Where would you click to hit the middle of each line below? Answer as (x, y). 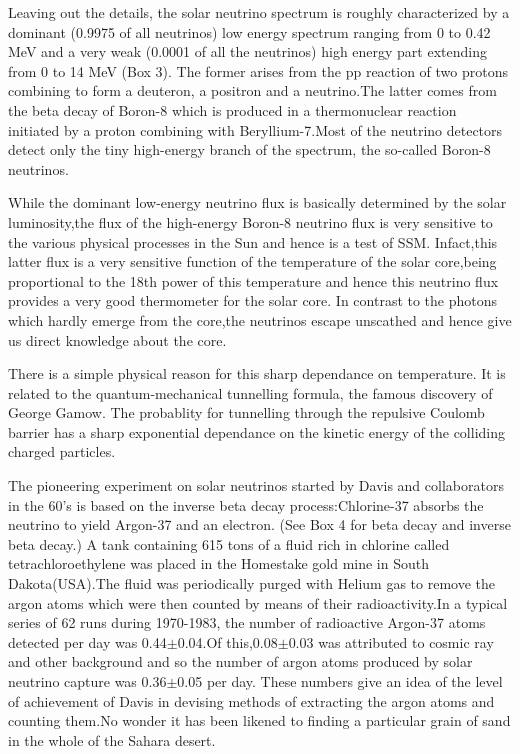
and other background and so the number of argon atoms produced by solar (240, 661)
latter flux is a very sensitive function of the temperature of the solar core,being (252, 261)
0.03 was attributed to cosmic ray (391, 641)
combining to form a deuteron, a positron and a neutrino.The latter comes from (252, 90)
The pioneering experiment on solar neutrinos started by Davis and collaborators (256, 485)
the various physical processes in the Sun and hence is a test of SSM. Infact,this (253, 241)
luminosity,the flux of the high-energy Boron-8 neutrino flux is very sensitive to (250, 221)
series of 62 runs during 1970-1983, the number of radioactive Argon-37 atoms (247, 622)
